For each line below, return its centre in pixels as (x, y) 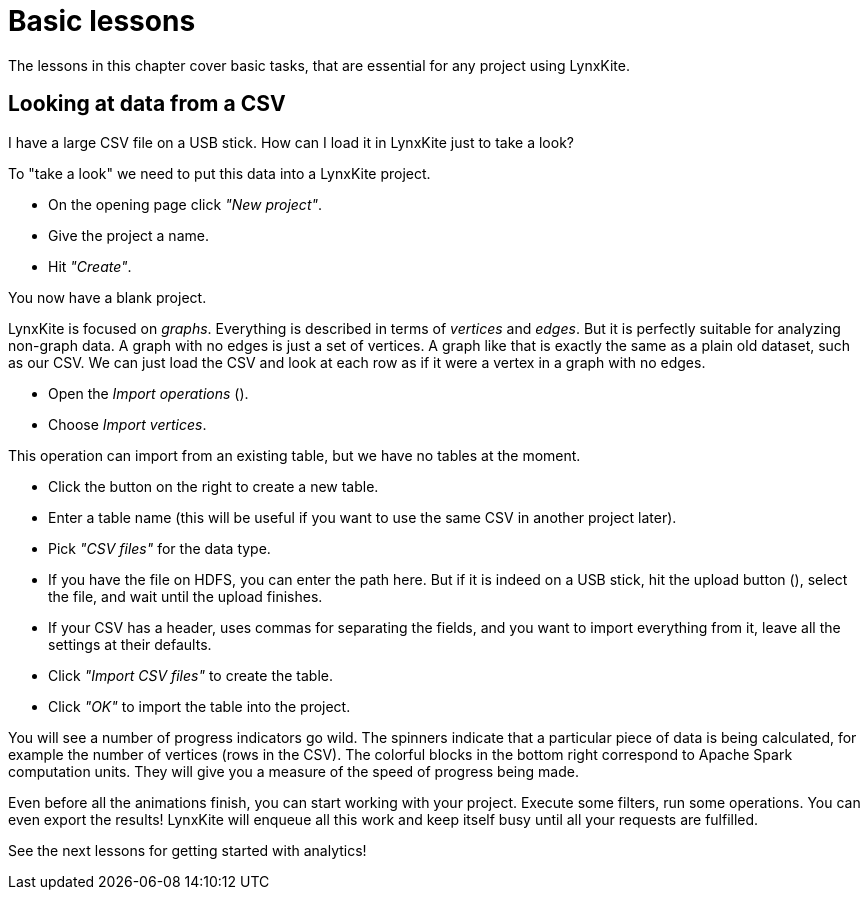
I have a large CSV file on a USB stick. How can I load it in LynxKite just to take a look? (291, 142)
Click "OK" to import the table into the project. (199, 706)
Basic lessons (102, 21)
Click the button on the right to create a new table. (213, 486)
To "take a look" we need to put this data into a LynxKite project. (219, 173)
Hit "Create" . (90, 266)
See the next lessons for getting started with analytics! (187, 850)
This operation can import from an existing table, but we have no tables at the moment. (294, 455)
